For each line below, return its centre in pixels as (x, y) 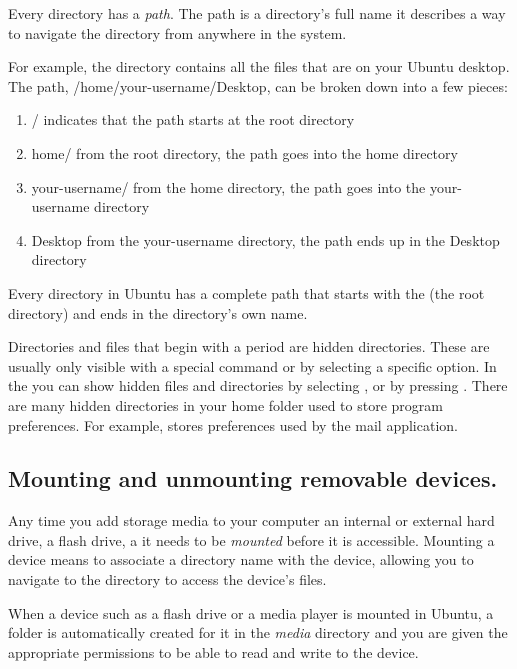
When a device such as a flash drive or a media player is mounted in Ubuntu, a (251, 612)
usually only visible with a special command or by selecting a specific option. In (252, 365)
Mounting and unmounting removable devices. (253, 478)
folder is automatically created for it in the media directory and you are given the (258, 632)
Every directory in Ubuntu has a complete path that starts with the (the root (246, 292)
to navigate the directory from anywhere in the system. (177, 32)
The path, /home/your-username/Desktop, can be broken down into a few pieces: (258, 85)
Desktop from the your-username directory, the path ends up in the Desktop (265, 239)
